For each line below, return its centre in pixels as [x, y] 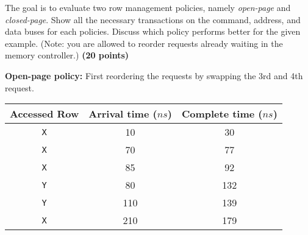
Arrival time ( [123, 114]
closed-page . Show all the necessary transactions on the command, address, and [153, 19]
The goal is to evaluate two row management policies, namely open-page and [148, 7]
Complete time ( [222, 114]
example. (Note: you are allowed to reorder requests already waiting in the [144, 43]
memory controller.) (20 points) [67, 55]
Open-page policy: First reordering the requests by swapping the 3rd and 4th [154, 75]
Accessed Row [45, 114]
